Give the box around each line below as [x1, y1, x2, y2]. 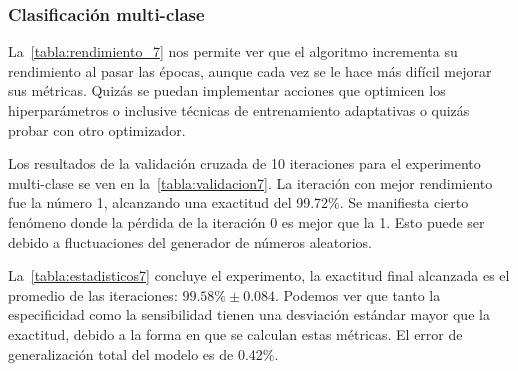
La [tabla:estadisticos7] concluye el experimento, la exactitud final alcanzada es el [8, 265, 510, 286]
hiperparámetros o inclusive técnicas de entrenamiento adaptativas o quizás [8, 100, 470, 120]
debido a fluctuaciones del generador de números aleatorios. [8, 231, 372, 252]
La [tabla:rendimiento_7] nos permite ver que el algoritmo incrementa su [8, 41, 458, 62]
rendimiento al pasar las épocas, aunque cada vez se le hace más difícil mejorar [8, 60, 492, 81]
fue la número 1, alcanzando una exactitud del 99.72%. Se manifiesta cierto [8, 192, 469, 213]
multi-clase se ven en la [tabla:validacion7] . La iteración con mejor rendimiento [8, 172, 493, 193]
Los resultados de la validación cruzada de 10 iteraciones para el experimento [8, 153, 481, 174]
